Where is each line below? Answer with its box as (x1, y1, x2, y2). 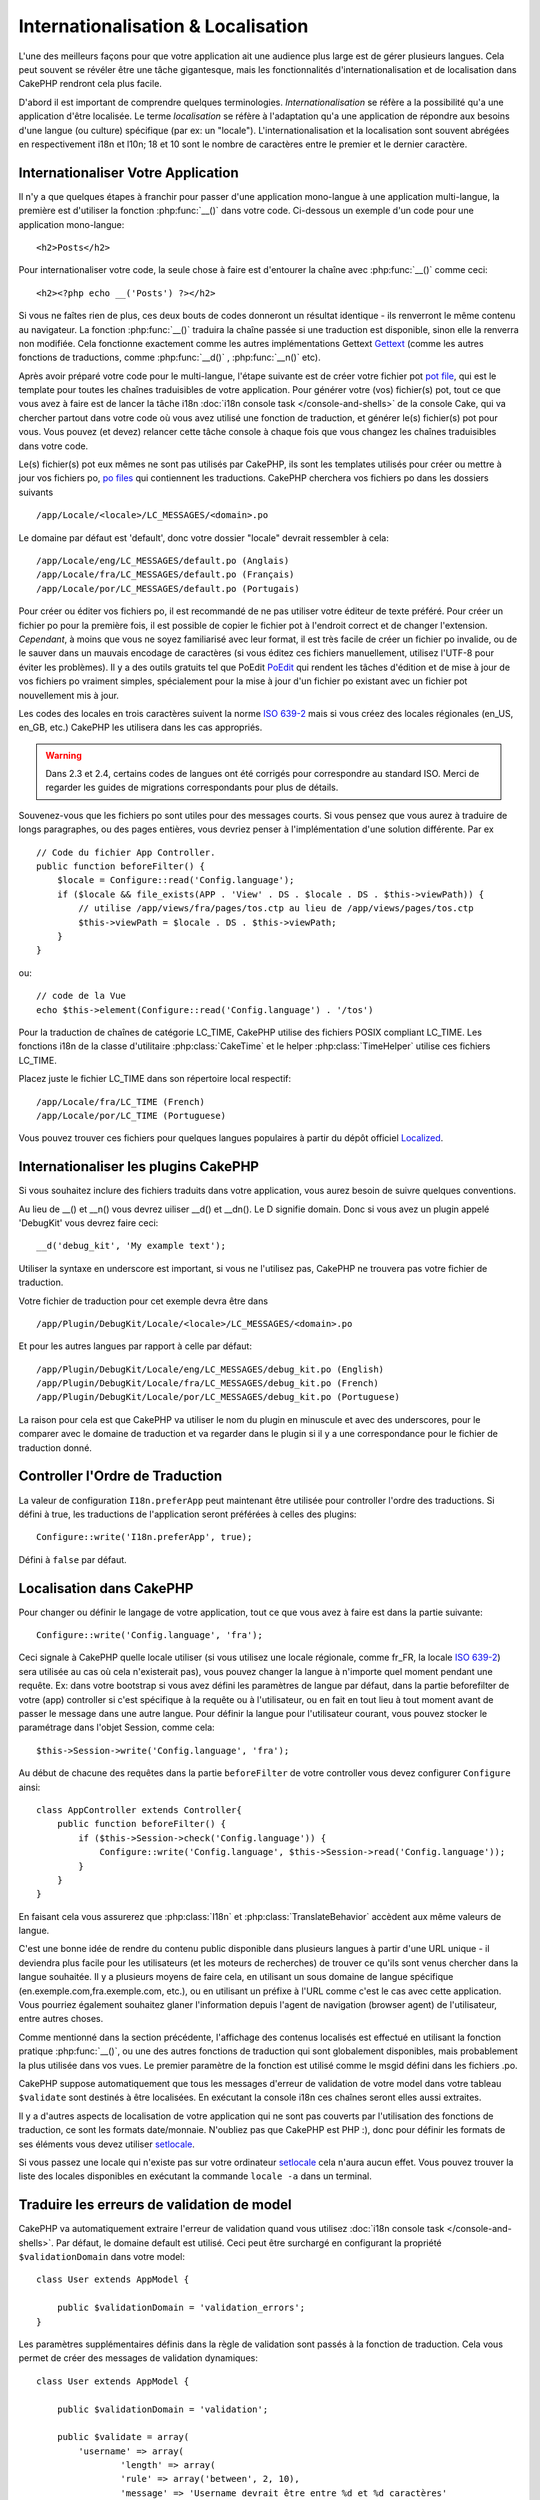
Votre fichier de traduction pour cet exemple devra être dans (18, 1295, 269, 1307)
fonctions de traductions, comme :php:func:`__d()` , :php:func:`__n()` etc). (18, 351, 321, 364)
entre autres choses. (18, 2013, 104, 2025)
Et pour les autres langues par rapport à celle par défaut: (18, 1340, 252, 1352)
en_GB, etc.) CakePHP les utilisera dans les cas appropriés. (18, 721, 263, 734)
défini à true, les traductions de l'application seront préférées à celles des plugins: (18, 1508, 357, 1520)
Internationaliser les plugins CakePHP (18, 1158, 260, 1175)
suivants (18, 486, 54, 498)
